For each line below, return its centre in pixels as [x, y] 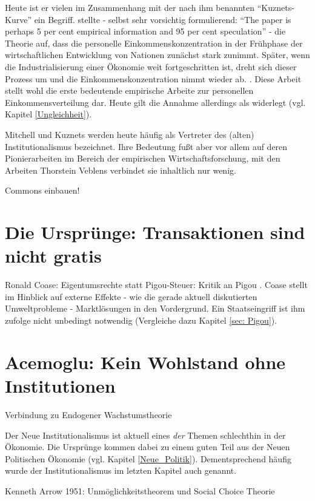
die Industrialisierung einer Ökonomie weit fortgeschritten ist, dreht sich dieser [151, 66]
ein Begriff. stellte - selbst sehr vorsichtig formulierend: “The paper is [163, 19]
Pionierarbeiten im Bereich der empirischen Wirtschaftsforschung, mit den [143, 158]
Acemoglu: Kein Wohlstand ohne [145, 362]
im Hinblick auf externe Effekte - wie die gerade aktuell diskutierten [131, 296]
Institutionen [60, 385]
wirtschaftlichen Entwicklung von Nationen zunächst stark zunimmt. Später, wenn [157, 55]
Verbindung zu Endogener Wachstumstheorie [88, 414]
